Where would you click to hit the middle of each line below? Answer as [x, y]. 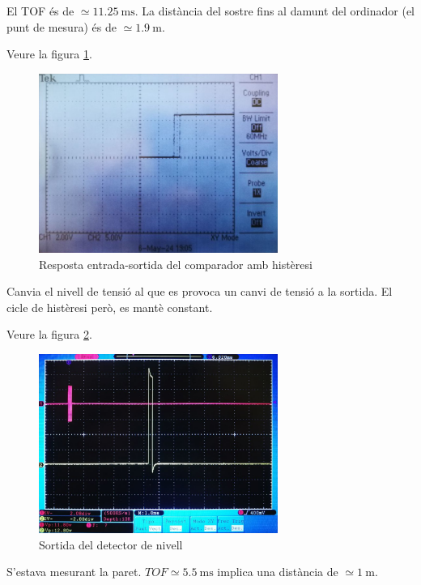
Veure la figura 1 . [49, 54]
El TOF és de [40, 11]
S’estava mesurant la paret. [74, 572]
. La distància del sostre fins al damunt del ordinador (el [274, 11]
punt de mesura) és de [62, 26]
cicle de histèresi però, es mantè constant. [110, 307]
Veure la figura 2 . [49, 334]
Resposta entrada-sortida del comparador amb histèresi [176, 264]
